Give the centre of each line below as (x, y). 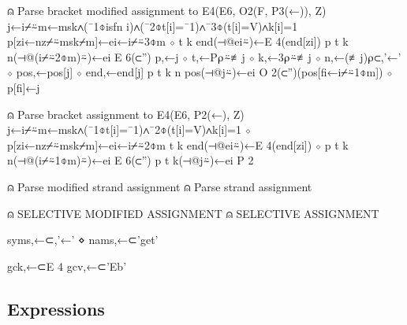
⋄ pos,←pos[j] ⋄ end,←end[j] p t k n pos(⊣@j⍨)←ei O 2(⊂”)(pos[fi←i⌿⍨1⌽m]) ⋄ (200, 72)
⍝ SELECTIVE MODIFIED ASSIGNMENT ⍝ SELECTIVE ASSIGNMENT (193, 213)
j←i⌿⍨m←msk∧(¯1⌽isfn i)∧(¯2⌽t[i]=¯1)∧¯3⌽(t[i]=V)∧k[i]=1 (153, 26)
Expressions (56, 308)
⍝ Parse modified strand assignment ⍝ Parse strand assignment (160, 186)
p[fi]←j (24, 87)
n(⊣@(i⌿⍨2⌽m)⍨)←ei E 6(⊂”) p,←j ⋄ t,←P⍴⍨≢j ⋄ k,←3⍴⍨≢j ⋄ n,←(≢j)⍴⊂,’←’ (204, 56)
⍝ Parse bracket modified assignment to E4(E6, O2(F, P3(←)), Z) (167, 10)
